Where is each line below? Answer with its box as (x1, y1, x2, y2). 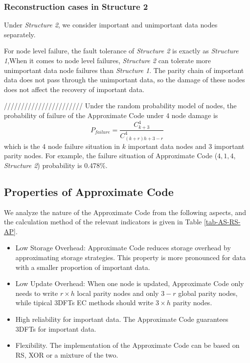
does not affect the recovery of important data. (4, 84, 144, 94)
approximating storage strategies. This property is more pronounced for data (15, 252, 246, 262)
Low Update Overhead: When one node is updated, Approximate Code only (15, 278, 244, 289)
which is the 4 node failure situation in (4, 141, 120, 151)
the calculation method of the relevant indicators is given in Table (4, 217, 202, 227)
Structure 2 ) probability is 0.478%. (4, 160, 108, 170)
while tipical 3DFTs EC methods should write (15, 297, 154, 308)
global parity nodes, (178, 288, 238, 298)
